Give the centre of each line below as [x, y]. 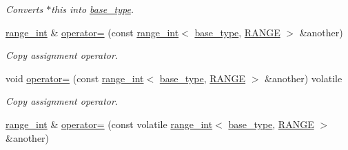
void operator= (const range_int [75, 78]
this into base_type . [93, 9]
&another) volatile [304, 78]
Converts [24, 9]
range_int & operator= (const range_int [92, 32]
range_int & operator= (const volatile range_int [109, 124]
